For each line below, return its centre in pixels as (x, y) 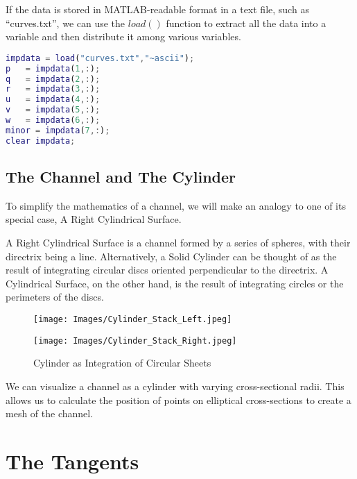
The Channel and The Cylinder (121, 177)
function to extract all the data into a (246, 23)
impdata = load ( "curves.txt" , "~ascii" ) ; (100, 58)
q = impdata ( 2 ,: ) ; (53, 79)
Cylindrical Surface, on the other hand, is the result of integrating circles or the (175, 283)
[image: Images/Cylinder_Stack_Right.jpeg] (135, 341)
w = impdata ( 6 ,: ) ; (53, 120)
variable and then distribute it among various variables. (123, 36)
